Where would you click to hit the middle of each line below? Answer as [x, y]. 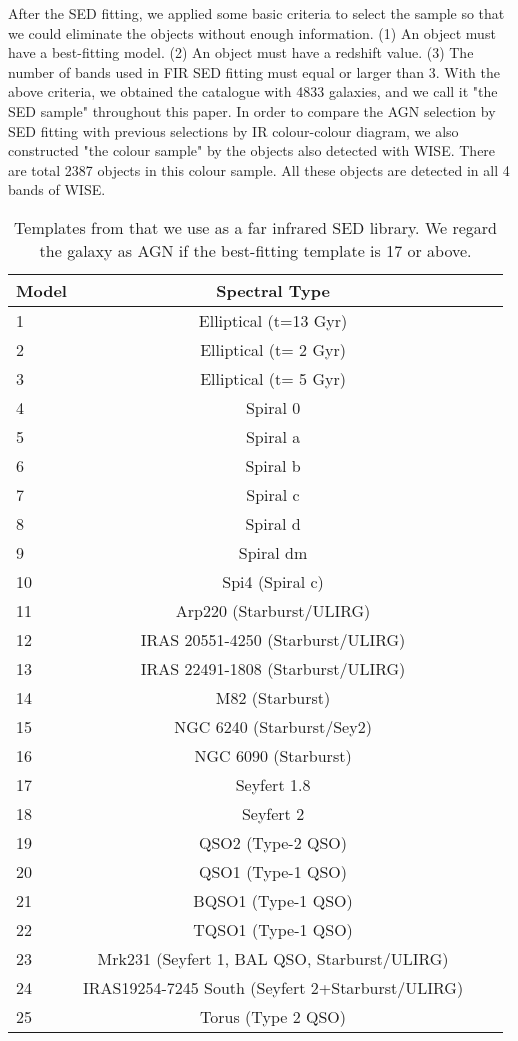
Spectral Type [273, 290]
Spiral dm [273, 552]
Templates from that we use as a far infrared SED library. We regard [255, 227]
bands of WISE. [57, 189]
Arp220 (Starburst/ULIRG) [273, 610]
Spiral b [273, 465]
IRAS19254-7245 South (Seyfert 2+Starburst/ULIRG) [273, 987]
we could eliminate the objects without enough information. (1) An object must [252, 32]
